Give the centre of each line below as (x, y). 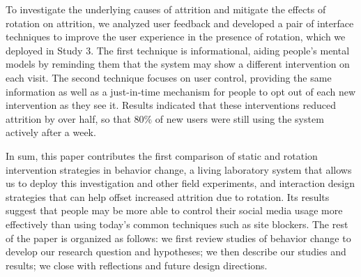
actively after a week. (51, 132)
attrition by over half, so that (68, 118)
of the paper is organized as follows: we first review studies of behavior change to (178, 238)
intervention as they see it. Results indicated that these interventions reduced (171, 105)
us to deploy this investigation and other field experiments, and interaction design (180, 183)
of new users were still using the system (239, 118)
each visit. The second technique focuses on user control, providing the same (169, 77)
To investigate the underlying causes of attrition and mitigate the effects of (166, 9)
